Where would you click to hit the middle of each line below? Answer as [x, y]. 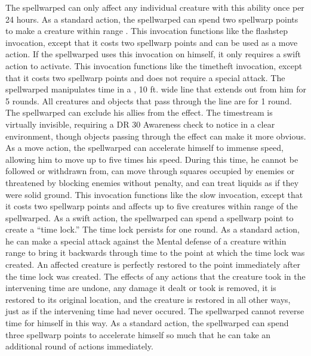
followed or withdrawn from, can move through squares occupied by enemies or [150, 171]
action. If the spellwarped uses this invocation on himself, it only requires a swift [153, 54]
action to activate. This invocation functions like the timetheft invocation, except [154, 65]
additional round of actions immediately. [79, 346]
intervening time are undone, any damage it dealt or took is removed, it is [141, 288]
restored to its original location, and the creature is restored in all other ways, [148, 299]
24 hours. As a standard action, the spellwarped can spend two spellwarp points [152, 19]
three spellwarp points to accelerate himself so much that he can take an [138, 334]
